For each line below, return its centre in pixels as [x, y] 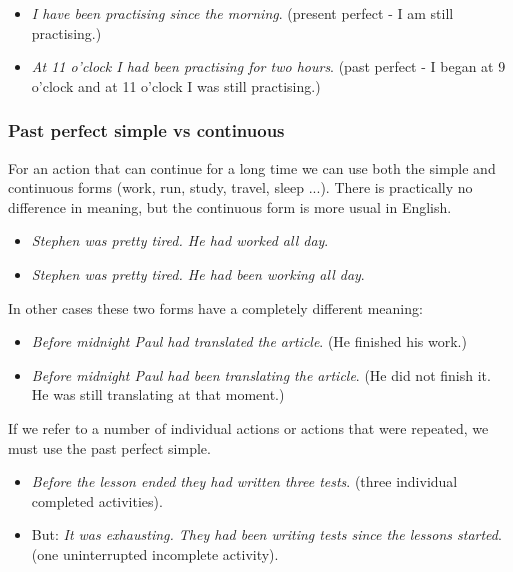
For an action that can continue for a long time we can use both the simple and [252, 167]
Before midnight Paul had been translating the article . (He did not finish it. [261, 374]
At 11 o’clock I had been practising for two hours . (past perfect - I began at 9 [268, 66]
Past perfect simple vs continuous [146, 130]
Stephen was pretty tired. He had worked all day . [180, 240]
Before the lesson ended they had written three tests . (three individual [244, 481]
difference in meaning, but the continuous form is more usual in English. [230, 206]
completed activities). [97, 500]
